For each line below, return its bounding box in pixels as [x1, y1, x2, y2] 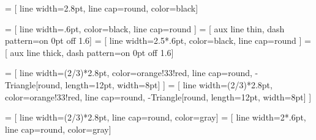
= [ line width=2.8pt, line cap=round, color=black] [5, 2, 198, 14]
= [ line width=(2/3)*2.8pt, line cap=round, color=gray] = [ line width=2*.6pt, [5, 111, 306, 124]
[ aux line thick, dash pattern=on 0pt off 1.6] [5, 46, 174, 58]
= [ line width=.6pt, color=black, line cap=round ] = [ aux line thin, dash [5, 22, 285, 35]
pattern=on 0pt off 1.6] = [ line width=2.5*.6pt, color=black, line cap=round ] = [5, 34, 311, 47]
